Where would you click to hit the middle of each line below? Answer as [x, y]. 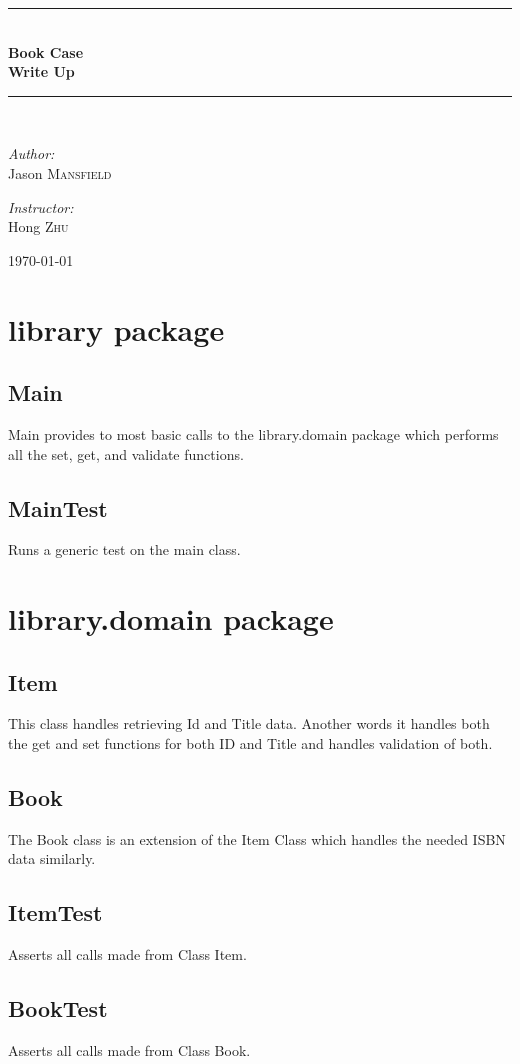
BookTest [58, 1008]
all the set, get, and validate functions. [126, 453]
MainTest [58, 507]
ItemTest [55, 912]
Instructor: [41, 206]
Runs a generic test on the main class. [124, 549]
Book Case [46, 51]
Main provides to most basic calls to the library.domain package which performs [253, 433]
